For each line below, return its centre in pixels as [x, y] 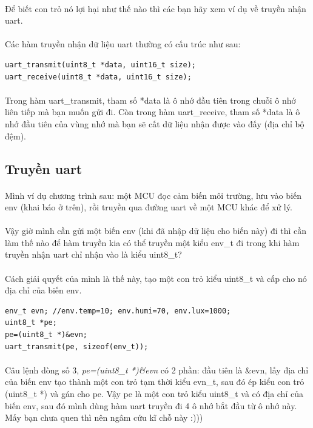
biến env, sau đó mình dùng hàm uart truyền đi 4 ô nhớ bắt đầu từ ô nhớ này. [151, 405]
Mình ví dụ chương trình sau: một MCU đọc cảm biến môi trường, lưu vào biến [153, 195]
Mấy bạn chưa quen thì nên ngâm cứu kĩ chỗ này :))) [104, 417]
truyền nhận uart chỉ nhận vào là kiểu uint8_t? [93, 254]
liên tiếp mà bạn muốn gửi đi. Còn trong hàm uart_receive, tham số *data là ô [153, 112]
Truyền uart [44, 168]
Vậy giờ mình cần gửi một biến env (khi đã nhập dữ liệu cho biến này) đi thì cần [156, 231]
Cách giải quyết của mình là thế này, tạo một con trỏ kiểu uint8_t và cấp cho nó [156, 278]
